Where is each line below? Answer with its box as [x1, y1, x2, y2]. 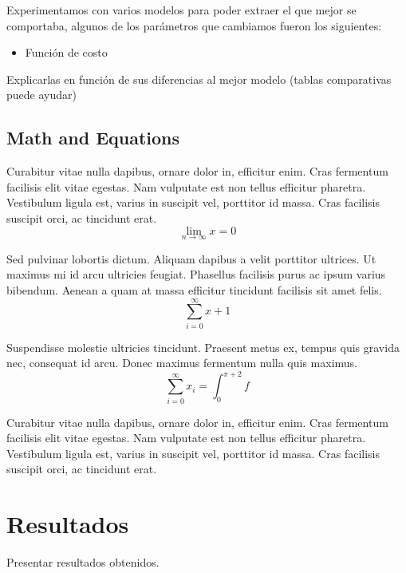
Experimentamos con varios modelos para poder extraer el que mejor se [6, 2, 357, 18]
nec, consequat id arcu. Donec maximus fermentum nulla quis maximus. [6, 354, 358, 371]
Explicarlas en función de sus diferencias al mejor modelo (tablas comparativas [6, 70, 392, 87]
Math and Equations [6, 125, 180, 150]
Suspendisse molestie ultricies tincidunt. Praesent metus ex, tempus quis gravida [6, 338, 400, 355]
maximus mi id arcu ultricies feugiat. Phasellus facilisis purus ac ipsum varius [6, 266, 386, 283]
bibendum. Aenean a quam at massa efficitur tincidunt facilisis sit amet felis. [6, 281, 382, 298]
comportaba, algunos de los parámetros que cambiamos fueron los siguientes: [6, 17, 382, 34]
